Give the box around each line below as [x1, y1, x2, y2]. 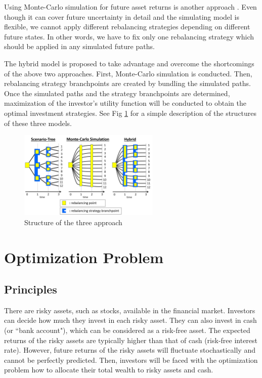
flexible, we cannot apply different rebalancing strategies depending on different [4, 21, 250, 32]
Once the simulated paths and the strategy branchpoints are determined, [4, 88, 230, 98]
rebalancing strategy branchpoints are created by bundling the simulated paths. [4, 78, 251, 89]
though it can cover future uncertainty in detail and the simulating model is [4, 11, 240, 22]
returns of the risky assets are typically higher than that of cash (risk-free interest [4, 334, 258, 345]
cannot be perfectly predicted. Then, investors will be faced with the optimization [4, 354, 258, 365]
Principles [4, 281, 57, 297]
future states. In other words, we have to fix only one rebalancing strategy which [4, 31, 254, 41]
